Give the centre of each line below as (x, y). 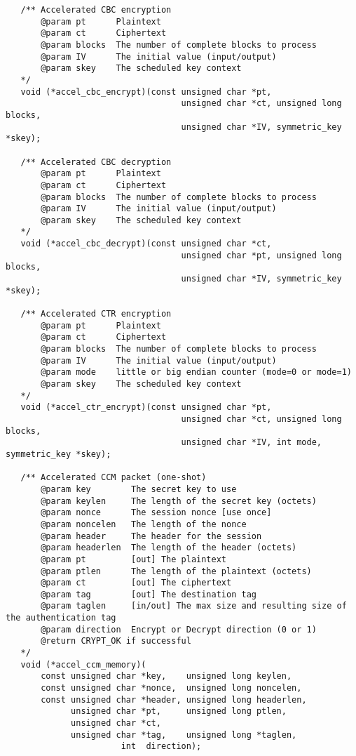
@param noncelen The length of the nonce (144, 524)
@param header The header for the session (151, 536)
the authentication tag (61, 618)
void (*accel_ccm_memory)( (83, 664)
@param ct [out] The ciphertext (136, 583)
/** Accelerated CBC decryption (96, 162)
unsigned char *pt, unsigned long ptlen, (179, 711)
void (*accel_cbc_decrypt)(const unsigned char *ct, (146, 244)
